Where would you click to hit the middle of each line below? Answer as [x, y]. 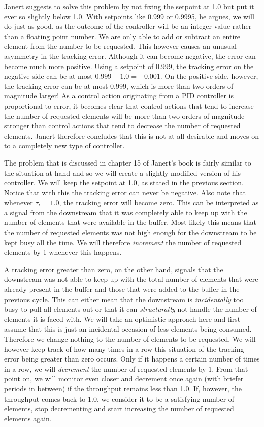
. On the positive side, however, [209, 76]
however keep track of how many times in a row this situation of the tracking [124, 349]
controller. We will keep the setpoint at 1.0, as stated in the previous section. [124, 183]
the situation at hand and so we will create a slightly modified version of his [122, 172]
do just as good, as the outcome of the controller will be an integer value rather [128, 26]
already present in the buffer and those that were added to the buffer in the [122, 289]
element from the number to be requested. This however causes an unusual [120, 46]
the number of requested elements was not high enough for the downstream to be [130, 232]
